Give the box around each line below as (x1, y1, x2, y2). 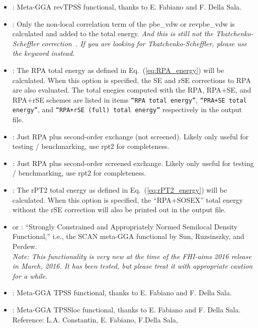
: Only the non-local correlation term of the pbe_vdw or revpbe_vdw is (12, 18, 235, 29)
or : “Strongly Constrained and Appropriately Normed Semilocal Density (12, 221, 238, 231)
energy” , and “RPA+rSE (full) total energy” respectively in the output (12, 104, 242, 115)
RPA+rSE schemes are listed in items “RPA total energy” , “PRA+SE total (12, 94, 247, 105)
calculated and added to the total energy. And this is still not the (12, 28, 213, 39)
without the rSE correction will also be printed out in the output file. (12, 204, 226, 215)
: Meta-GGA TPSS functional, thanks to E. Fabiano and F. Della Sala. (12, 287, 232, 298)
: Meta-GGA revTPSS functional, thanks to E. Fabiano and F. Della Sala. (12, 2, 241, 12)
